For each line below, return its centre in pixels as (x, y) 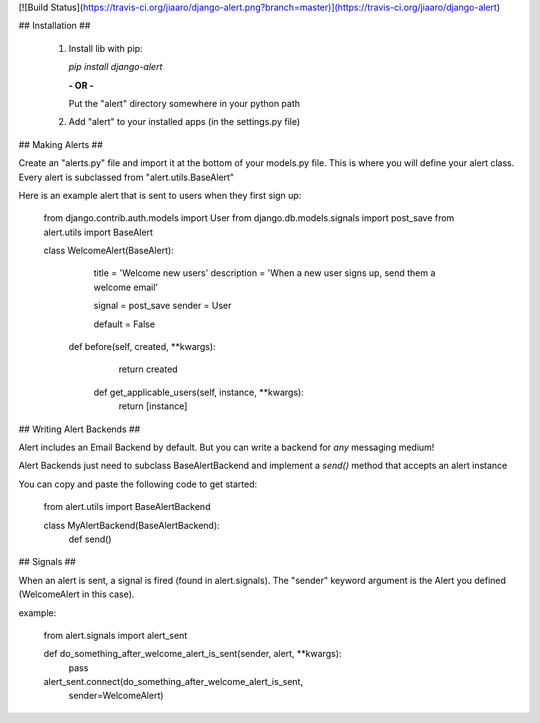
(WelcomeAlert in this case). (76, 594)
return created (148, 369)
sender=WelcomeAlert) (116, 696)
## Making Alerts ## (61, 144)
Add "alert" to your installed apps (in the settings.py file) (184, 122)
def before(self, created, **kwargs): (142, 347)
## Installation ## (54, 26)
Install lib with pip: (106, 48)
